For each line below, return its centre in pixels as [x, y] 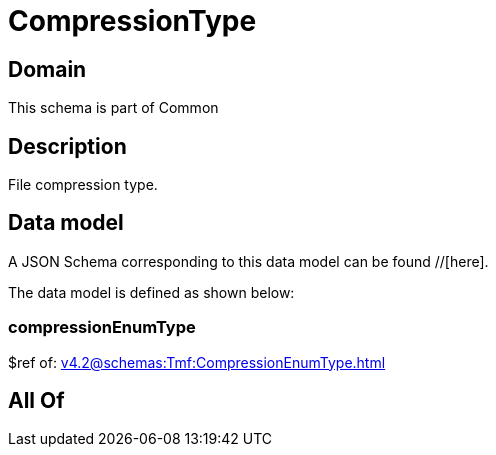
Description [67, 146]
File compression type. [83, 185]
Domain [47, 69]
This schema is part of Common [113, 108]
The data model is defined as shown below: [151, 292]
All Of [36, 401]
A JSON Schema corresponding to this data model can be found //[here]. [248, 261]
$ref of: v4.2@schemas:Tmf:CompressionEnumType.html [197, 362]
